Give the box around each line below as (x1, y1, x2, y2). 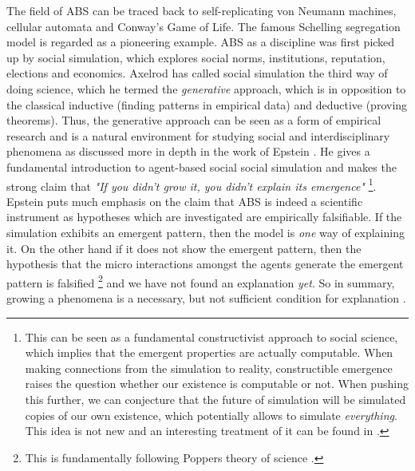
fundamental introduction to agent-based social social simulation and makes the (6, 158, 397, 175)
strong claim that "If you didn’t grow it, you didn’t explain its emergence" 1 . (6, 175, 377, 194)
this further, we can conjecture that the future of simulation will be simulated (25, 390, 406, 407)
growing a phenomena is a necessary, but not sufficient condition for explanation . (6, 290, 406, 306)
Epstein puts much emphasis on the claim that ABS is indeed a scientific (6, 192, 363, 209)
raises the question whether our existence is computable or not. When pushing (25, 375, 409, 392)
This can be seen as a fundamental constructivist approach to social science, (25, 328, 398, 345)
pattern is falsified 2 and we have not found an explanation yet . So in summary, (6, 271, 395, 291)
